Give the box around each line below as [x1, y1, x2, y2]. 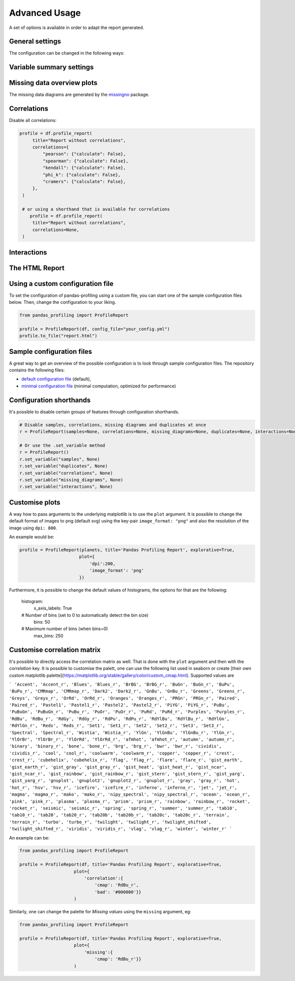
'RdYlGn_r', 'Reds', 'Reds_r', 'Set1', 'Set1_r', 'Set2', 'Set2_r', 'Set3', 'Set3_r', [9, 723, 225, 728]
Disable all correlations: [9, 117, 57, 123]
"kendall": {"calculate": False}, [42, 165, 126, 171]
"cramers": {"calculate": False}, [42, 179, 126, 184]
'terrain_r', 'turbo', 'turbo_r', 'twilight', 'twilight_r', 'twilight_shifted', [9, 819, 211, 825]
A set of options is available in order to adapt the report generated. [9, 25, 145, 30]
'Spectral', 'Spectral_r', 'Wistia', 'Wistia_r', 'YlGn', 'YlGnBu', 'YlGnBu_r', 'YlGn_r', [9, 730, 235, 735]
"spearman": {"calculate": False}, [42, 158, 129, 164]
